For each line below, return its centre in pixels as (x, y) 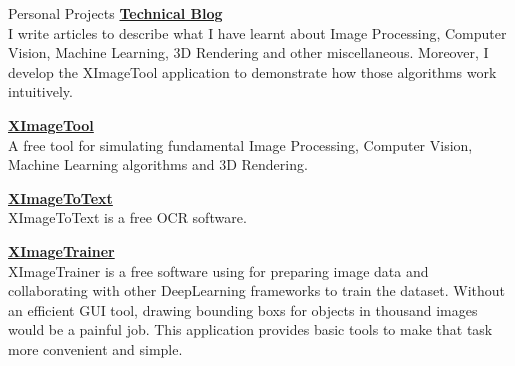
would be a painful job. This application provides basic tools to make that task (250, 329)
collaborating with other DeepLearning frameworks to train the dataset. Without (257, 290)
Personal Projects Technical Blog (115, 13)
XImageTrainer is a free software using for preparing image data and (218, 270)
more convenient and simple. (95, 348)
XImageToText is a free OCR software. (127, 217)
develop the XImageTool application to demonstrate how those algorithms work (252, 71)
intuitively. (40, 91)
